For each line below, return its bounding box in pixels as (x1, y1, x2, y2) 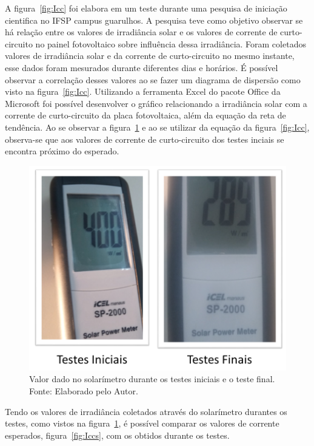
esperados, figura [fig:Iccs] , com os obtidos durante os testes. (5, 428, 230, 441)
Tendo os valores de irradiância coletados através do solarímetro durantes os (5, 405, 287, 417)
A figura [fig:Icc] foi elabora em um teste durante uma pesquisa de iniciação (5, 2, 287, 14)
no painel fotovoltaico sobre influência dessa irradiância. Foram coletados (35, 37, 306, 50)
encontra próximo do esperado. (5, 145, 119, 157)
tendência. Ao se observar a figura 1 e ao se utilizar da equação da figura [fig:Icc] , (5, 120, 310, 133)
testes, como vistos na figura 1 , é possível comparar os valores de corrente (5, 417, 279, 430)
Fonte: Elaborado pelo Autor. (29, 384, 138, 397)
